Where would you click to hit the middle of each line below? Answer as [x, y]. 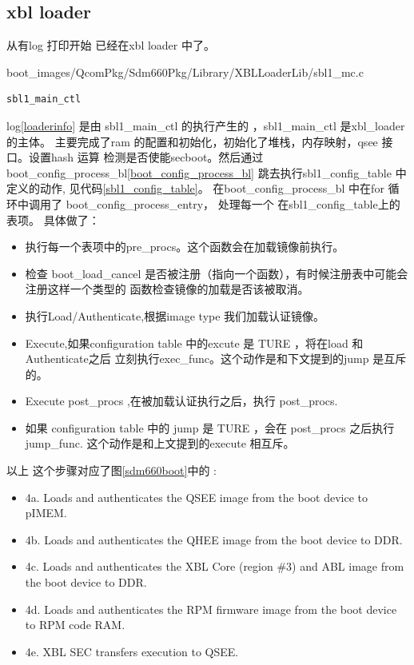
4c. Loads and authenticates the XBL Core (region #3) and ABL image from [215, 566]
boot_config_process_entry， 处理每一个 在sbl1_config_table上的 [233, 203]
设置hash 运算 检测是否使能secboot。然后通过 [146, 157]
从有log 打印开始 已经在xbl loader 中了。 [111, 45]
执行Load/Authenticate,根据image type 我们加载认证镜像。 [175, 315]
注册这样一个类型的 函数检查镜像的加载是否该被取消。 [167, 289]
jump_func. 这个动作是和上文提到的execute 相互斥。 [160, 443]
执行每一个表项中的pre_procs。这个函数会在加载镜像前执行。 [185, 247]
